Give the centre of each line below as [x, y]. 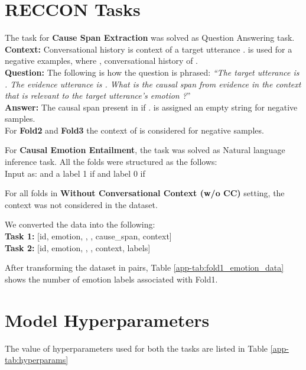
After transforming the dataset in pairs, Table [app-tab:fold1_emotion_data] [144, 267]
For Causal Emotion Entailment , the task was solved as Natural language [145, 150]
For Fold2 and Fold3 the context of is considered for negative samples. [134, 130]
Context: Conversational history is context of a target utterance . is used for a [149, 49]
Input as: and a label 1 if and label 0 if [75, 173]
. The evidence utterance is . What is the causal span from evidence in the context [153, 84]
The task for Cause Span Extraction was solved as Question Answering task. [150, 38]
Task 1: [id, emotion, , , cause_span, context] [88, 236]
